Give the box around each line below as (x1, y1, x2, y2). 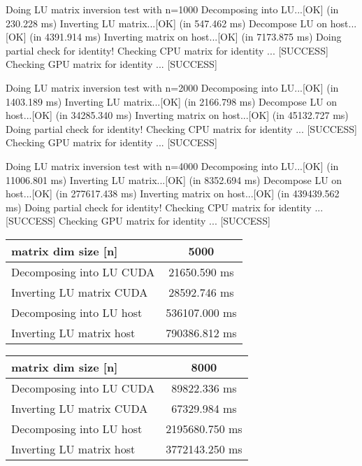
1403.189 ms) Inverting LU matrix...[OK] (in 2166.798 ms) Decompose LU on (6, 94, 338, 108)
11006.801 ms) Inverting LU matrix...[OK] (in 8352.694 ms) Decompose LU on (6, 172, 342, 187)
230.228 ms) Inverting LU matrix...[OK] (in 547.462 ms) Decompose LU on (6, 15, 328, 30)
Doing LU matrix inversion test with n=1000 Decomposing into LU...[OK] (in (6, 2, 339, 16)
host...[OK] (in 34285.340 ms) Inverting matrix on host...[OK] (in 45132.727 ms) (6, 108, 349, 122)
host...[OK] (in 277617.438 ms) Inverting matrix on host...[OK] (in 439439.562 (6, 186, 340, 201)
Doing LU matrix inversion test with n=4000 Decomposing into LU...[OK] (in (6, 158, 339, 173)
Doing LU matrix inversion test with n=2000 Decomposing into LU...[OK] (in (6, 80, 339, 94)
